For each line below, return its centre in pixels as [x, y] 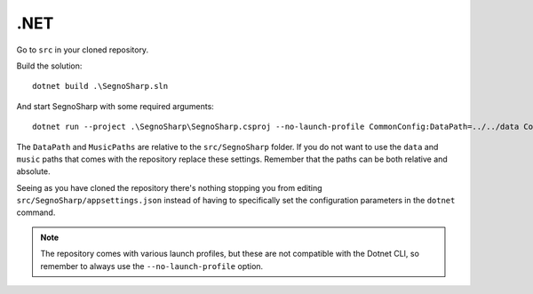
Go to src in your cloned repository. [83, 50]
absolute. [33, 171]
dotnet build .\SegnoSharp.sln [100, 86]
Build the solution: [49, 66]
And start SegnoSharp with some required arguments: [115, 106]
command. [36, 212]
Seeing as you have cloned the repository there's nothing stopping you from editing [170, 187]
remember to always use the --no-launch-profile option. [152, 266]
